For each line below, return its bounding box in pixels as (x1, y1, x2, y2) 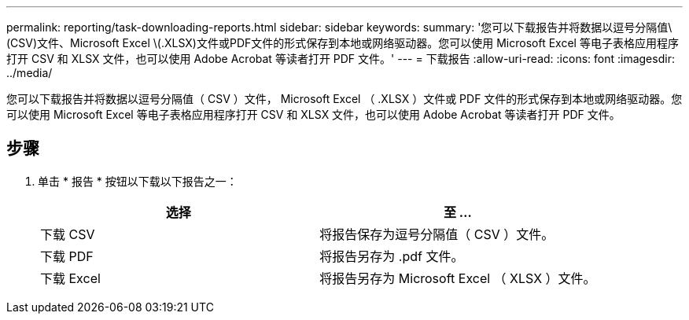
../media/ (6, 66, 53, 79)
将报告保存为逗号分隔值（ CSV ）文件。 (319, 226, 555, 242)
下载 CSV (40, 226, 95, 242)
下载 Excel (40, 270, 101, 286)
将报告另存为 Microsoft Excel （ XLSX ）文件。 (319, 270, 596, 286)
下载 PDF (40, 248, 94, 264)
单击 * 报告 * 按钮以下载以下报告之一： (38, 174, 238, 188)
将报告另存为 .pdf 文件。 (319, 248, 464, 264)
